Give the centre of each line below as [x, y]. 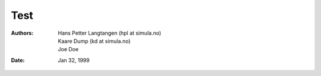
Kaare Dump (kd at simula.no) [94, 41]
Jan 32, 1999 [74, 60]
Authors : [22, 33]
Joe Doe [68, 49]
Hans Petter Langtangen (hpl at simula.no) [110, 33]
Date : [18, 60]
